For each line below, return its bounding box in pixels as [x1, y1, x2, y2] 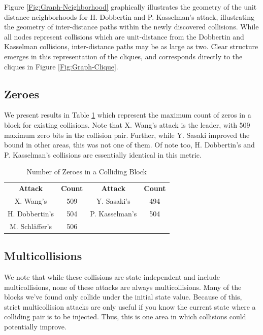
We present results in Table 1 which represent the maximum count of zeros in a [4, 109, 251, 120]
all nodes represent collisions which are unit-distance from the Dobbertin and [4, 31, 244, 42]
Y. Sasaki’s [96, 196, 130, 206]
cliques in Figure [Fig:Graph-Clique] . [4, 61, 118, 71]
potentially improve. [4, 321, 67, 331]
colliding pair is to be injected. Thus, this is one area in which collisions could [4, 311, 246, 322]
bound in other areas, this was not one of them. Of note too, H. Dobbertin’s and [4, 139, 255, 150]
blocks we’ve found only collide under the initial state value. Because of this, [4, 291, 242, 302]
